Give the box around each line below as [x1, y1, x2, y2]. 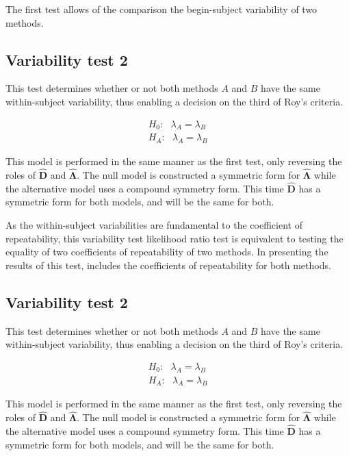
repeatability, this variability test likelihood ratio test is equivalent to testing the [5, 231, 344, 245]
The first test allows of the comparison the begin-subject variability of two [5, 2, 318, 16]
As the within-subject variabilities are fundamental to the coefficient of [5, 218, 302, 232]
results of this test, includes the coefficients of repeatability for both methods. [5, 257, 331, 272]
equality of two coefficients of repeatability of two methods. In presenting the [5, 244, 328, 259]
